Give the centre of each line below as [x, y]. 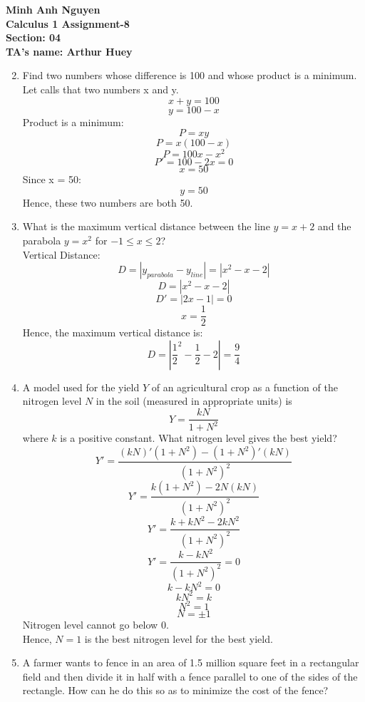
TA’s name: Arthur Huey [69, 51]
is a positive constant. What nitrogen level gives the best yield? [199, 438]
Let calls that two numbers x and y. [101, 89]
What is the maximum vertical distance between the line [146, 226]
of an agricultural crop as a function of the [245, 387]
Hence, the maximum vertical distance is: [113, 332]
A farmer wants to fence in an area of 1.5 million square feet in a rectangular [191, 662]
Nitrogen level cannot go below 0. [96, 625]
